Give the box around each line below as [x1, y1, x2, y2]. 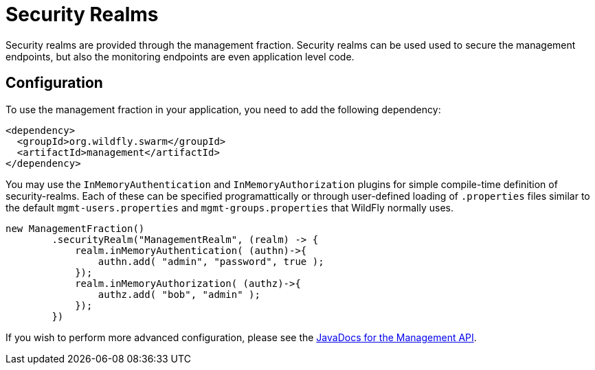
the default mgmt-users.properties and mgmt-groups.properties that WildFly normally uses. [5, 201, 454, 213]
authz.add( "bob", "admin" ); [98, 288, 260, 300]
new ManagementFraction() [5, 222, 145, 234]
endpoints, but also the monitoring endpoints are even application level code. [5, 50, 355, 62]
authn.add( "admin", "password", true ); [98, 255, 324, 267]
